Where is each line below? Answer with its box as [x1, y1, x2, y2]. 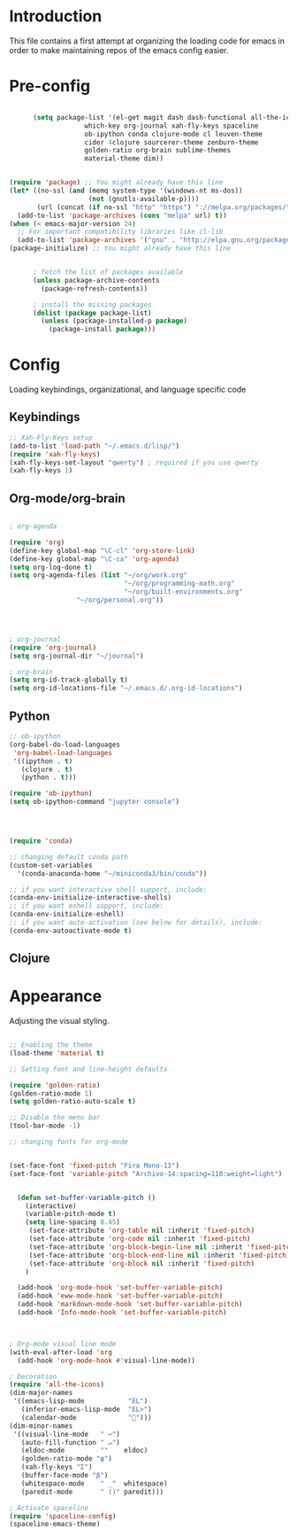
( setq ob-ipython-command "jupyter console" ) [9, 798, 179, 807]
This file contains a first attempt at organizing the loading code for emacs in [9, 35, 286, 46]
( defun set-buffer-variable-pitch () [17, 1193, 156, 1202]
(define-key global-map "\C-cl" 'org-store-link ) [9, 546, 196, 555]
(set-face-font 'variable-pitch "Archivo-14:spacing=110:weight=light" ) [9, 1169, 283, 1178]
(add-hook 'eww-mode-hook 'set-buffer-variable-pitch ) [17, 1291, 224, 1300]
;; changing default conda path [9, 853, 128, 862]
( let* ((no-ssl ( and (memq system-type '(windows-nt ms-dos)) [9, 186, 243, 195]
